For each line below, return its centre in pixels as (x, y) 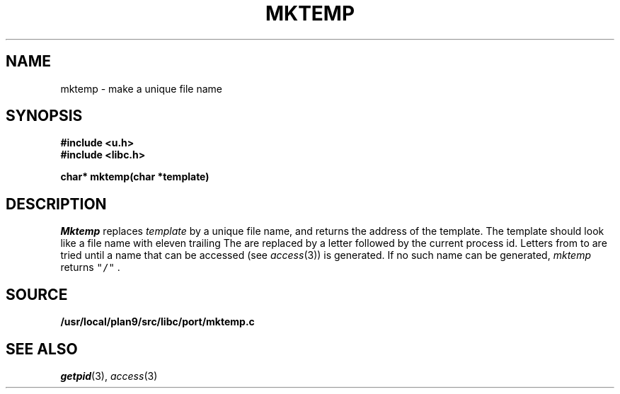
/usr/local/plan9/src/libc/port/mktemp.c (157, 322)
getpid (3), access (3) (109, 376)
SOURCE (37, 294)
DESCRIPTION (56, 204)
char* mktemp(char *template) (135, 177)
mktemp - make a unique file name (141, 88)
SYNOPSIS (44, 116)
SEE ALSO (42, 349)
